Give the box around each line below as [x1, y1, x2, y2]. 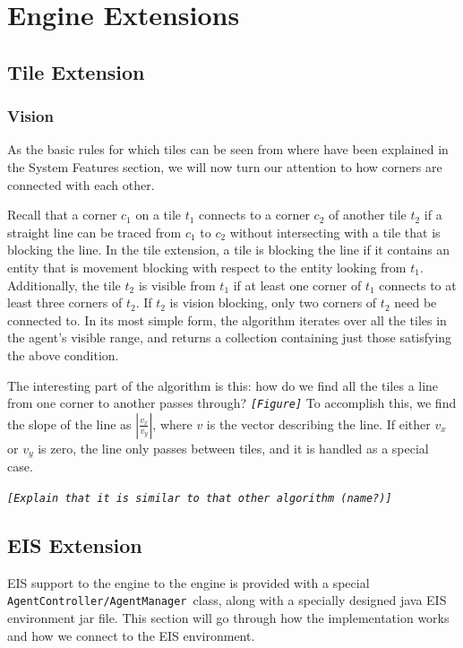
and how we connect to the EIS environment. [7, 626, 255, 644]
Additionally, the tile [7, 275, 121, 294]
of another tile [328, 205, 407, 224]
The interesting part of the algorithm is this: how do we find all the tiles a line [7, 376, 439, 394]
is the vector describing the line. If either [206, 414, 431, 433]
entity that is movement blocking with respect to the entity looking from [7, 257, 407, 276]
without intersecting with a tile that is [229, 222, 441, 241]
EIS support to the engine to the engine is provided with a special [7, 573, 370, 592]
